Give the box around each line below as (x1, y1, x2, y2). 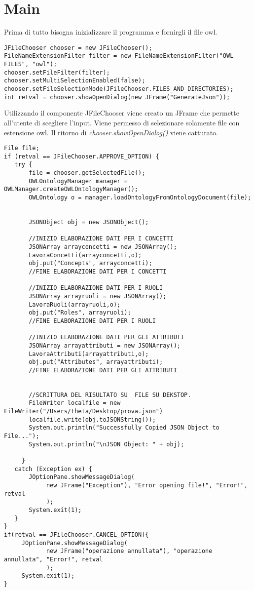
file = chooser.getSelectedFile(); (29, 169, 145, 177)
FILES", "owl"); (4, 61, 57, 68)
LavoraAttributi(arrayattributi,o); (29, 350, 149, 357)
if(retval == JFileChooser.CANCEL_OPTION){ (4, 531, 149, 538)
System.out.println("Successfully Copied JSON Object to (29, 424, 219, 432)
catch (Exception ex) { (14, 465, 92, 473)
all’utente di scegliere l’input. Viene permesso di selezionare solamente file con (4, 117, 240, 127)
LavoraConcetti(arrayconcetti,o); (29, 251, 142, 259)
